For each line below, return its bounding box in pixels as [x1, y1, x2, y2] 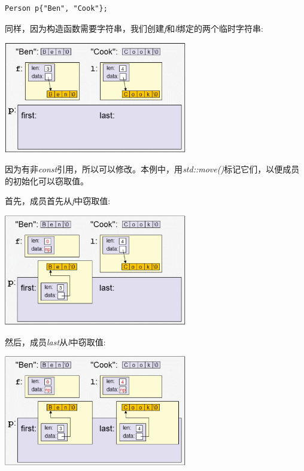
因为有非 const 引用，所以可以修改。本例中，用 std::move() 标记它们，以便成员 [5, 163, 300, 175]
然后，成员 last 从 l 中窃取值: [5, 335, 106, 348]
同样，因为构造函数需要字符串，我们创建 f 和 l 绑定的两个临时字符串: [5, 22, 263, 34]
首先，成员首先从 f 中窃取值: [5, 195, 111, 207]
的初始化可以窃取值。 [5, 174, 89, 187]
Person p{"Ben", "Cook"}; [5, 4, 108, 13]
